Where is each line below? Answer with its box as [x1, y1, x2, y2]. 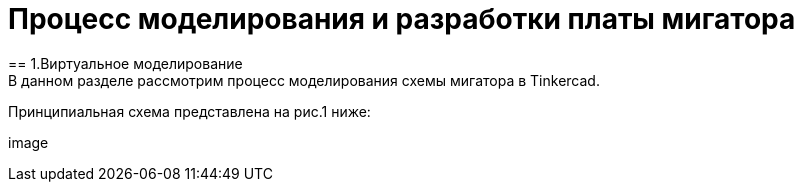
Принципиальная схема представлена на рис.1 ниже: [8, 102, 371, 120]
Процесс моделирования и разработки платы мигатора [8, 2, 796, 36]
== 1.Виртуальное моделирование [8, 54, 243, 72]
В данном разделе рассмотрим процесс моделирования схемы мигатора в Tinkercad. [8, 71, 600, 89]
